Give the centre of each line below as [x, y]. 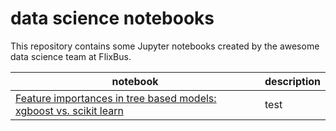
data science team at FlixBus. [71, 56]
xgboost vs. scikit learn [69, 110]
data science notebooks [112, 18]
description [292, 81]
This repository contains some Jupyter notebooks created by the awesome [165, 46]
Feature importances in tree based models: [116, 98]
